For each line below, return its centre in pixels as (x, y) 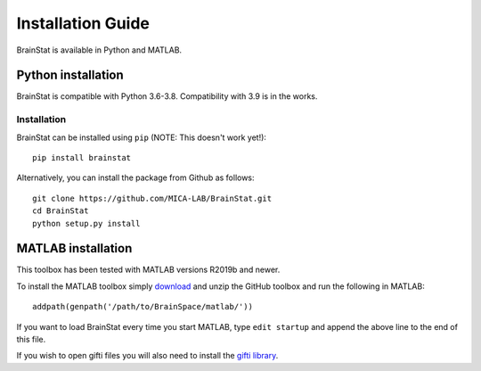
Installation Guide (83, 23)
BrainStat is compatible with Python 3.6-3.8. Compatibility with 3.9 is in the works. (167, 96)
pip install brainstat (82, 157)
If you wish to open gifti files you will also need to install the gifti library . (147, 356)
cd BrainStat (61, 211)
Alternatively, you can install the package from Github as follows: (135, 177)
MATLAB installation (74, 248)
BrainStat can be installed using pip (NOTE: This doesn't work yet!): (142, 137)
